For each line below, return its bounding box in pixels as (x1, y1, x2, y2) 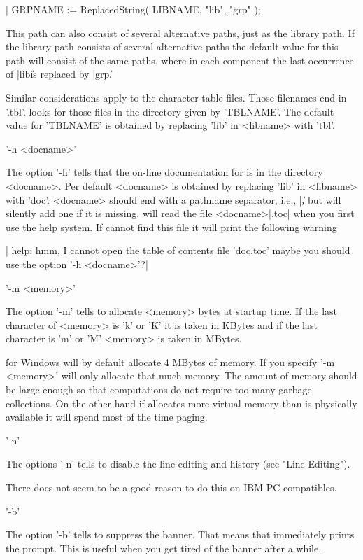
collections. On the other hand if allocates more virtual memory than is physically (6, 395, 357, 410)
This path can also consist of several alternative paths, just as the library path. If (6, 25, 355, 40)
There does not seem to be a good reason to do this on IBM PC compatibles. (6, 480, 337, 495)
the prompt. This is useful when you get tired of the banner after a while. (6, 540, 322, 555)
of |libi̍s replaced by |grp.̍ (6, 66, 112, 81)
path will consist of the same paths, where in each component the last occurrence (6, 52, 354, 67)
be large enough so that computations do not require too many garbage (6, 382, 312, 397)
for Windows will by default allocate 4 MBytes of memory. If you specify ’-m (6, 354, 335, 369)
